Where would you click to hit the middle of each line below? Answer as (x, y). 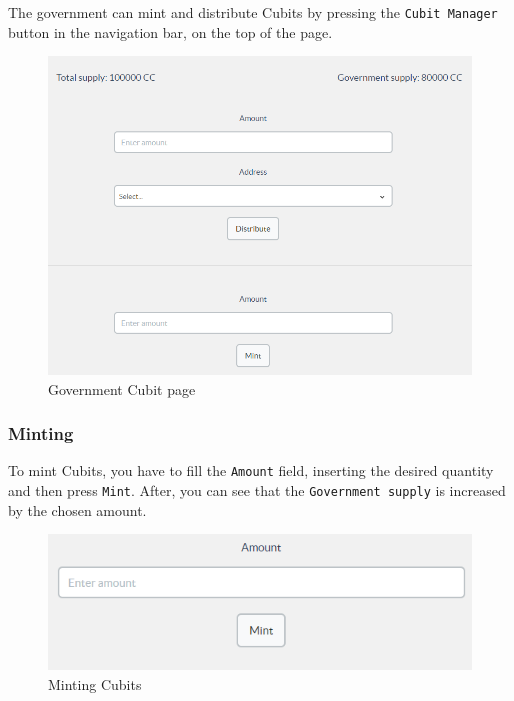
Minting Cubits (95, 683)
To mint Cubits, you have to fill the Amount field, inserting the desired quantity (251, 470)
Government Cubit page (122, 388)
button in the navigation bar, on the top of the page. (170, 31)
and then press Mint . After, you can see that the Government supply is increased (257, 490)
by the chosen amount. (77, 509)
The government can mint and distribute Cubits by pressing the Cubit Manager (253, 12)
